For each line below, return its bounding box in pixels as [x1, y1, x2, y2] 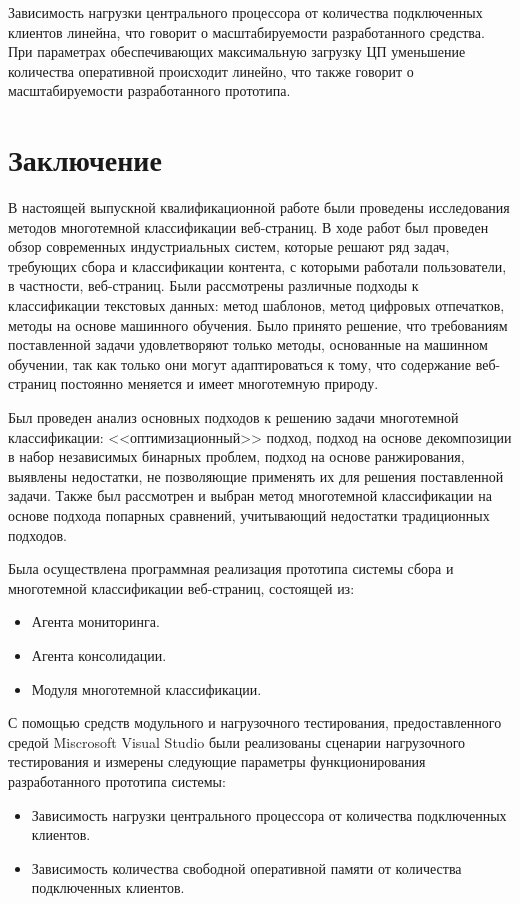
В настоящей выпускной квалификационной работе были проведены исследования [8, 197, 510, 218]
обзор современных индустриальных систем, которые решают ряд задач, [8, 236, 450, 257]
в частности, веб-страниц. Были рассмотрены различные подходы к [8, 275, 419, 296]
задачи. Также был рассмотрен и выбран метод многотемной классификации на [8, 485, 492, 506]
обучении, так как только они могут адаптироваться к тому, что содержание [8, 353, 471, 374]
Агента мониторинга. [31, 611, 160, 632]
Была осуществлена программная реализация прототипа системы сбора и [8, 558, 454, 579]
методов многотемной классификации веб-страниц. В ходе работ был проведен [8, 216, 489, 237]
